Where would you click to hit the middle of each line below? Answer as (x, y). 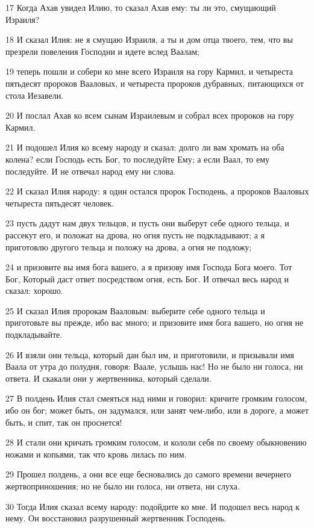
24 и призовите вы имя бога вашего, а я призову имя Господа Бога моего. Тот (149, 267)
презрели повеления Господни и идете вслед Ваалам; (102, 51)
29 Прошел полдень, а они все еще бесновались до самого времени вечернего (148, 474)
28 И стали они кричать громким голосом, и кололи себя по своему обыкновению (156, 442)
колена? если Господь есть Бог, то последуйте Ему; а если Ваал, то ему (138, 159)
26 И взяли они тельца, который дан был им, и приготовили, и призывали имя (150, 354)
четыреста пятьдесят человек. (60, 203)
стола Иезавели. (35, 95)
